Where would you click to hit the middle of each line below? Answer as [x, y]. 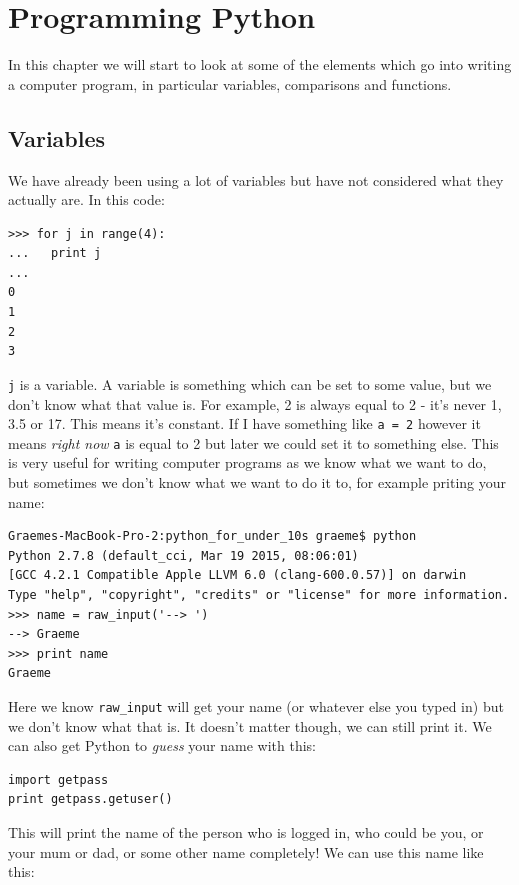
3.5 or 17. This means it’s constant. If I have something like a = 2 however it [244, 423]
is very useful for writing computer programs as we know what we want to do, [247, 462]
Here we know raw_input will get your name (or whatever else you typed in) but [256, 705]
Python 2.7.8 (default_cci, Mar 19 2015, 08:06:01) [183, 555]
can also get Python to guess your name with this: [162, 745]
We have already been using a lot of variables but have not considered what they [256, 179]
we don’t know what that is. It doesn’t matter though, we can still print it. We [250, 725]
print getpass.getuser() [90, 799]
